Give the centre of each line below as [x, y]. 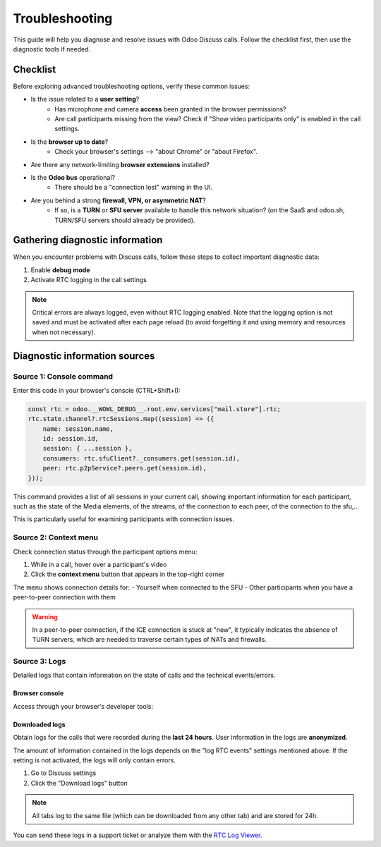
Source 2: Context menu [56, 537]
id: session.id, [71, 439]
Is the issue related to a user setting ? [85, 99]
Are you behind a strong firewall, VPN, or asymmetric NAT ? [118, 200]
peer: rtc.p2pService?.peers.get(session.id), [125, 468]
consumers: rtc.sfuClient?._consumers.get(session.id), [141, 458]
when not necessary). [64, 332]
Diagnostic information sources [84, 356]
